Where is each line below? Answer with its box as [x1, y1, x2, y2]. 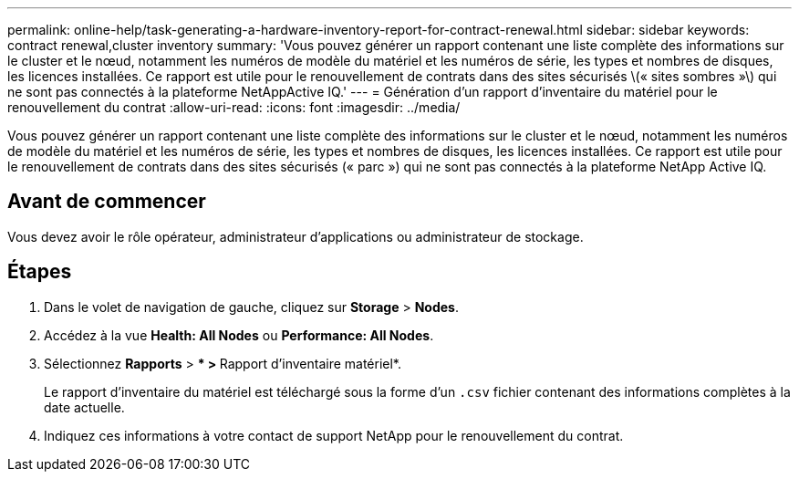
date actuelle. [44, 399, 125, 415]
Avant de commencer [7, 190, 206, 213]
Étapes [7, 260, 72, 284]
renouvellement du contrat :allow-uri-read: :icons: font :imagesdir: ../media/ [7, 99, 461, 115]
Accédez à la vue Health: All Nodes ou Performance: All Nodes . [44, 327, 434, 343]
